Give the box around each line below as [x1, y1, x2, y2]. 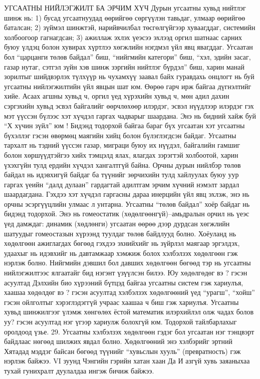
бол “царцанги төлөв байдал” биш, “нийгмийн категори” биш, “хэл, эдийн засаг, [4, 51, 251, 62]
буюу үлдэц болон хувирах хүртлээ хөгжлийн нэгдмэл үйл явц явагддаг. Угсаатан [4, 42, 253, 52]
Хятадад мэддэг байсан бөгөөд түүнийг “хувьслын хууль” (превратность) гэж [4, 345, 241, 356]
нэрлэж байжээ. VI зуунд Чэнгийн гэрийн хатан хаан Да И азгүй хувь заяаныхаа [4, 355, 250, 366]
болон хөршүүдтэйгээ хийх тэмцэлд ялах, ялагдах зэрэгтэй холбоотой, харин [4, 149, 238, 160]
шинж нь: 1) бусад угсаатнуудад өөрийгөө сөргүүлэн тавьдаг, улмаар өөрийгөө [4, 12, 245, 23]
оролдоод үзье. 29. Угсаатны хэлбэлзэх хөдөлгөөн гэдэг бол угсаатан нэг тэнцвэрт [4, 326, 254, 336]
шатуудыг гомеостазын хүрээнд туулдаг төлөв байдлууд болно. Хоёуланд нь [4, 228, 236, 238]
